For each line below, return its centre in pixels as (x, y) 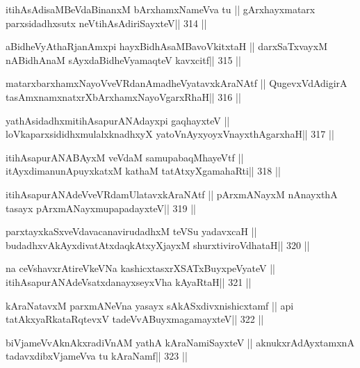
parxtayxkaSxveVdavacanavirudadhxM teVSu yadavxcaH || (131, 231)
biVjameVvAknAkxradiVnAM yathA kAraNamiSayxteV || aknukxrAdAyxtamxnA (180, 342)
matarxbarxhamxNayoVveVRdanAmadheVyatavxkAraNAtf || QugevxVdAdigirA (177, 83)
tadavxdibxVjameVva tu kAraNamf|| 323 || (97, 356)
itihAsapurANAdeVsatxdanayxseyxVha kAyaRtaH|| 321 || (129, 281)
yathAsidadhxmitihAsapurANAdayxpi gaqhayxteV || (118, 120)
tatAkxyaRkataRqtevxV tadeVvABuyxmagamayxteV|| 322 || (135, 319)
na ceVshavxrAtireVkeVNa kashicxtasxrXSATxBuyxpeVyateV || (140, 268)
